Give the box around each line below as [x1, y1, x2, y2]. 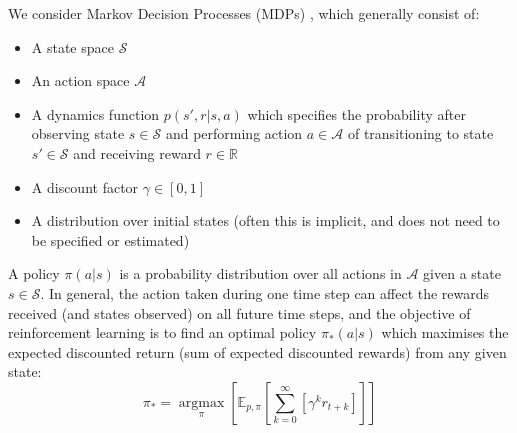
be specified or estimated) [31, 229, 190, 250]
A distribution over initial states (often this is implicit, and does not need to [31, 210, 500, 231]
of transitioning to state [347, 123, 494, 144]
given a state [423, 263, 501, 284]
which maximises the [381, 322, 509, 343]
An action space [31, 70, 130, 91]
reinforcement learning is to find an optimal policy [8, 322, 317, 343]
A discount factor [31, 176, 139, 197]
